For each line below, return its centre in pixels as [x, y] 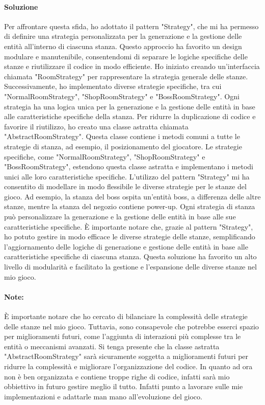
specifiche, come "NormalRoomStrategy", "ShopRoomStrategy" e [105, 156]
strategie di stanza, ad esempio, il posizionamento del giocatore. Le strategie [123, 146]
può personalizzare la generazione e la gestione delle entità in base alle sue [120, 217]
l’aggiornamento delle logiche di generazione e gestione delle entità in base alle [126, 246]
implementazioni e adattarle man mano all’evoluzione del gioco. [103, 396]
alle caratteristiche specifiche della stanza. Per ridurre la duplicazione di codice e [130, 116]
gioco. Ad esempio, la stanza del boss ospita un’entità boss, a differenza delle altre [132, 196]
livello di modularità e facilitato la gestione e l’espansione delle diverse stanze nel [130, 267]
